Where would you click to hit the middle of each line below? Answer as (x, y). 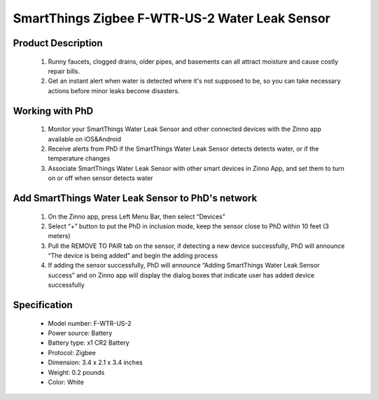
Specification (43, 305)
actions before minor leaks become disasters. (114, 90)
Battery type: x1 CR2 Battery (89, 343)
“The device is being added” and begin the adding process (133, 256)
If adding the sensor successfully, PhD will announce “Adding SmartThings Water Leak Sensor (184, 265)
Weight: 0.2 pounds (76, 372)
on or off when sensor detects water (100, 178)
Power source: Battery (80, 333)
